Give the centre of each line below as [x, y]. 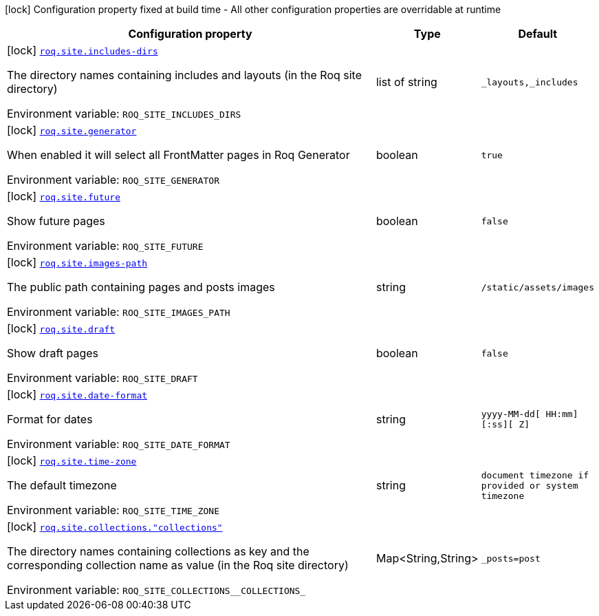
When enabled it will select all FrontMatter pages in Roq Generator [178, 155]
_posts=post [511, 558]
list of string [406, 82]
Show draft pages [53, 353]
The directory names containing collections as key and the [158, 551]
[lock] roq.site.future [64, 196]
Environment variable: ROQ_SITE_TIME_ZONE [113, 510]
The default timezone [62, 485]
